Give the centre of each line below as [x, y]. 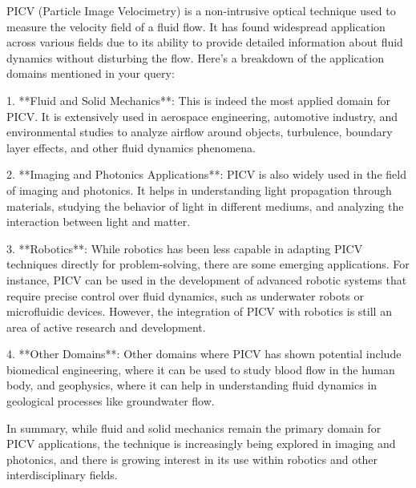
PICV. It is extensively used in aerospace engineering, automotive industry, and [202, 116]
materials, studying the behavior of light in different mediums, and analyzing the [205, 206]
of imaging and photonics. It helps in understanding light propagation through [199, 190]
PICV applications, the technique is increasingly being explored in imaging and [201, 444]
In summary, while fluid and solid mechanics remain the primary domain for [194, 428]
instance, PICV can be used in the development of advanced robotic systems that [207, 279]
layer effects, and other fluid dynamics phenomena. [131, 147]
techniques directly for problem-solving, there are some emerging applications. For [208, 264]
